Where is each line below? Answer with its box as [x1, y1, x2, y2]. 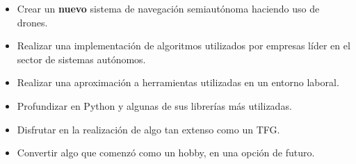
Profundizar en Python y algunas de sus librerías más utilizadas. [17, 98, 292, 113]
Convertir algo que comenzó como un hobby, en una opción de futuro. [17, 145, 315, 160]
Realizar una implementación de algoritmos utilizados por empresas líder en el [17, 38, 350, 53]
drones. [17, 15, 48, 29]
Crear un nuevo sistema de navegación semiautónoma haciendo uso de [17, 1, 320, 15]
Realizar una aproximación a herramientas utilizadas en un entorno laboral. [17, 75, 339, 90]
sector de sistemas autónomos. [17, 51, 146, 66]
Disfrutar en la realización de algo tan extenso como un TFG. [17, 122, 280, 136]
